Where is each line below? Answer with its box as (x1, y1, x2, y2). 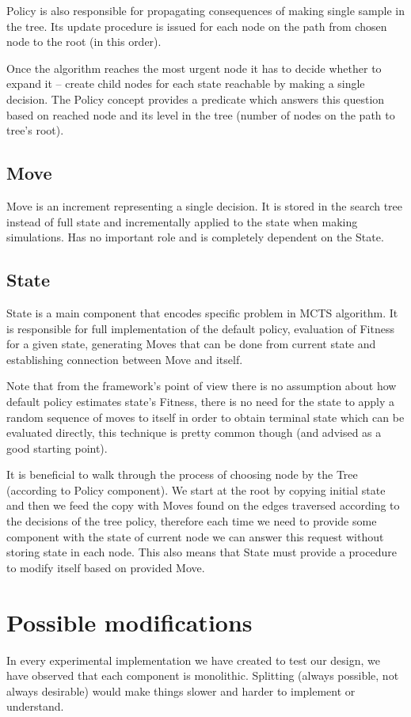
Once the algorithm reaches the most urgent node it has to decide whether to (6, 59, 382, 76)
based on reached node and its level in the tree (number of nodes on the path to (6, 106, 395, 123)
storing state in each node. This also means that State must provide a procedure (6, 544, 397, 560)
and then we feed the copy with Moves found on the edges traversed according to (6, 497, 400, 514)
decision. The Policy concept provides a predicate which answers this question (6, 90, 385, 107)
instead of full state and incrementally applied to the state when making (6, 213, 358, 230)
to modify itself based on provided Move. (6, 559, 205, 575)
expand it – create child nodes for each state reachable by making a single (6, 75, 365, 92)
